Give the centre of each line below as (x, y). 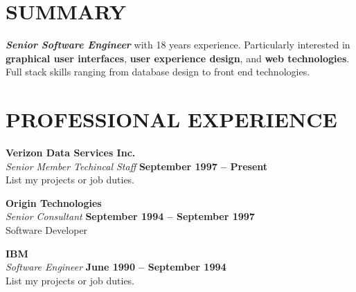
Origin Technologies (54, 202)
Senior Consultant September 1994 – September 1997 (130, 216)
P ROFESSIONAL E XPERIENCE (171, 119)
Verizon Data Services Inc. (71, 153)
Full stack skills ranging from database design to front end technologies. (158, 72)
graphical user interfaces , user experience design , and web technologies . (178, 58)
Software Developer (47, 230)
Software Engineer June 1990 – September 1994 (116, 267)
